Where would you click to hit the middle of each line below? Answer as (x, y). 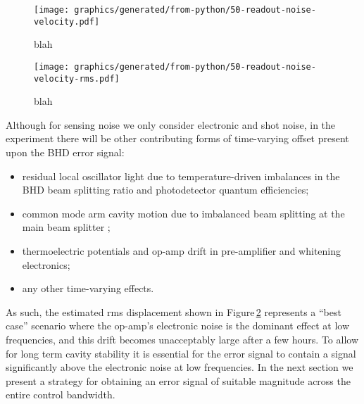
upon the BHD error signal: (65, 152)
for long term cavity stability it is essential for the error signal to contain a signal (181, 353)
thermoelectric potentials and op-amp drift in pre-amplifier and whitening (182, 250)
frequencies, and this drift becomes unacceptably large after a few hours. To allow (182, 339)
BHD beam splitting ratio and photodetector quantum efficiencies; (165, 190)
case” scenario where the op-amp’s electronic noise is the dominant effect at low (178, 326)
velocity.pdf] (67, 21)
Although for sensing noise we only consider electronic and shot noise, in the (171, 124)
